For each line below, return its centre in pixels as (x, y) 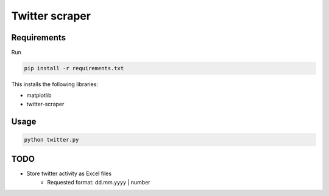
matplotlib (39, 95)
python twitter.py (51, 140)
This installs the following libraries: (55, 84)
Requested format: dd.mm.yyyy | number (99, 182)
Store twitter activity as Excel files (69, 173)
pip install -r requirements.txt (74, 68)
